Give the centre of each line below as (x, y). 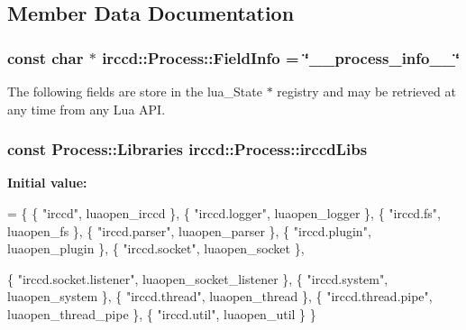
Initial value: (47, 183)
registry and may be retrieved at (366, 91)
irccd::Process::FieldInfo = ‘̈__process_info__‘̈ (281, 57)
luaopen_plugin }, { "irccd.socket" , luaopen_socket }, (156, 248)
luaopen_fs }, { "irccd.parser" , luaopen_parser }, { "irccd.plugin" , (189, 230)
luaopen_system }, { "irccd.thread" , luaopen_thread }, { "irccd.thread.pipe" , (220, 296)
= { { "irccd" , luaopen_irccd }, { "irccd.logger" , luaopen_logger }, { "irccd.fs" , (224, 213)
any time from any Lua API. (87, 109)
